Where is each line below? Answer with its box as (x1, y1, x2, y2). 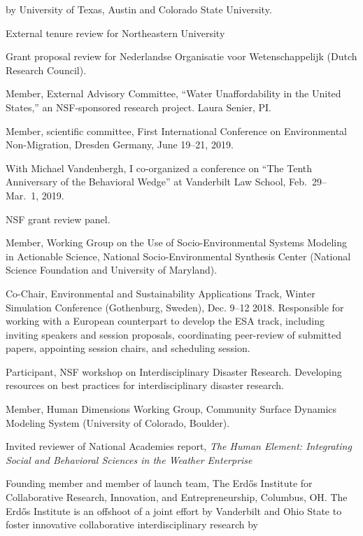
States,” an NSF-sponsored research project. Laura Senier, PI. (6, 99, 271, 114)
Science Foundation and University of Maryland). (6, 262, 218, 277)
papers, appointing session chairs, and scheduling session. (6, 341, 250, 355)
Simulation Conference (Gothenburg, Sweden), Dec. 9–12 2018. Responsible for (6, 299, 344, 314)
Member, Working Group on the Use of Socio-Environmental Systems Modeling (6, 235, 347, 250)
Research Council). (6, 62, 87, 77)
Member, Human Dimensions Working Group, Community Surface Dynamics (6, 402, 337, 416)
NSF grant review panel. (6, 211, 111, 226)
